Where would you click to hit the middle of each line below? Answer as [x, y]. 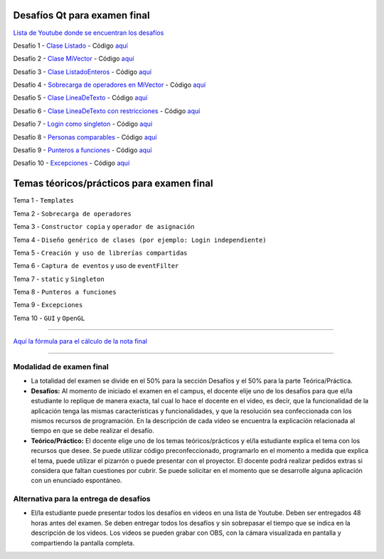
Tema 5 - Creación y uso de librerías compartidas [100, 252]
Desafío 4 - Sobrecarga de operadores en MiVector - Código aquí [110, 85]
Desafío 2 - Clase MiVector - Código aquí [74, 59]
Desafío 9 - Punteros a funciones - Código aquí [82, 150]
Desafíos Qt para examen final [81, 15]
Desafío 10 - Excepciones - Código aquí [71, 163]
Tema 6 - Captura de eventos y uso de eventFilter [96, 266]
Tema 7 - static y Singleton [59, 279]
